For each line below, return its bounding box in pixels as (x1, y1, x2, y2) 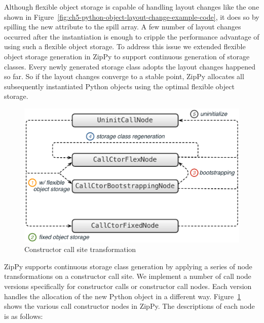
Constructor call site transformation (24, 244, 136, 255)
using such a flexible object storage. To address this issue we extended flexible (4, 41, 246, 52)
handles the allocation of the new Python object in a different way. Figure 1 (4, 291, 241, 301)
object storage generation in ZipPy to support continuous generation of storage (4, 51, 250, 61)
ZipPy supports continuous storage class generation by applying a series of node (4, 261, 252, 271)
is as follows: (4, 310, 43, 321)
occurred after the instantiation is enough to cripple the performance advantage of (4, 31, 259, 42)
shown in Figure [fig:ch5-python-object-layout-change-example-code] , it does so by (4, 11, 259, 22)
